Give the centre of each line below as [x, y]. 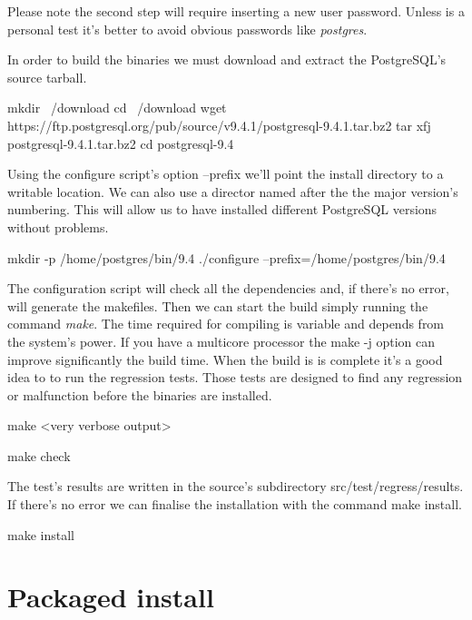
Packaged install [111, 597]
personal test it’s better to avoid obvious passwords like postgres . [187, 29]
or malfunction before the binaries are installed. [140, 394]
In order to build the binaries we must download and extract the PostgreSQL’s [227, 59]
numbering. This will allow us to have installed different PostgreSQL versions [222, 209]
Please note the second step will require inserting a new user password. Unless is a [236, 11]
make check [39, 455]
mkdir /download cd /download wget [117, 108]
